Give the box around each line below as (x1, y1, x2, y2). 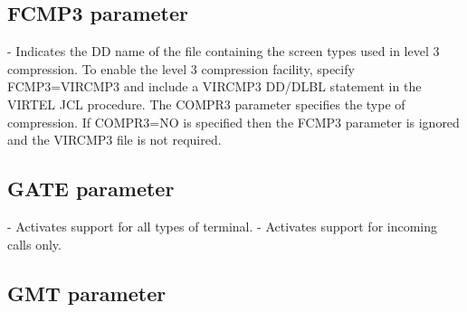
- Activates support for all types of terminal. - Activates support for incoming (7, 216, 438, 235)
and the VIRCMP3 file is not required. (7, 130, 222, 149)
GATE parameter (7, 175, 175, 203)
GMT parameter (7, 279, 167, 307)
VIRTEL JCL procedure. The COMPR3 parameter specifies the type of (7, 94, 405, 113)
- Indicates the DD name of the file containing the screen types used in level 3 (7, 42, 440, 61)
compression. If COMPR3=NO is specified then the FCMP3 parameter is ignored (7, 112, 460, 131)
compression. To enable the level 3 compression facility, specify (7, 59, 355, 78)
